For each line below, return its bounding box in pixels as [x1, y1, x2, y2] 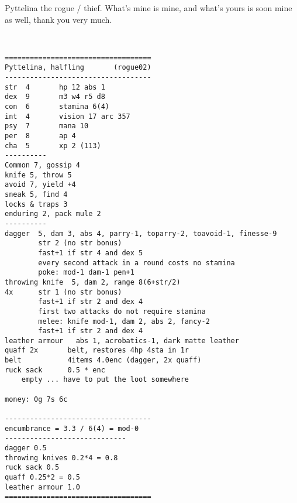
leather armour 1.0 [5, 483, 80, 491]
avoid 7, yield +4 [5, 180, 76, 189]
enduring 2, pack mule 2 [5, 210, 101, 218]
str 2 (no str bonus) [38, 239, 122, 248]
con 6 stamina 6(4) [5, 102, 109, 111]
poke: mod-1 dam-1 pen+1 [38, 268, 134, 277]
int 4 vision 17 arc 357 [5, 112, 130, 121]
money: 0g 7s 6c [5, 395, 68, 403]
